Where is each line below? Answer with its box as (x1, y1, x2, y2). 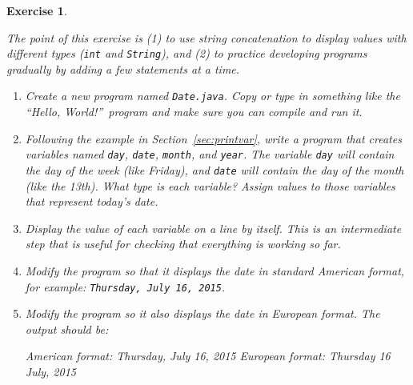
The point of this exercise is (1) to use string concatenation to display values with (6, 29, 407, 46)
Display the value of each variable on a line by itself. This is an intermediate (25, 219, 402, 236)
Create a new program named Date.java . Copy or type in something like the (25, 87, 400, 104)
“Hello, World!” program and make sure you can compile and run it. (25, 103, 363, 120)
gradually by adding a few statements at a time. (6, 60, 240, 77)
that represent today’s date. (25, 193, 158, 210)
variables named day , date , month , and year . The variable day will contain (25, 146, 395, 162)
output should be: (25, 320, 109, 337)
